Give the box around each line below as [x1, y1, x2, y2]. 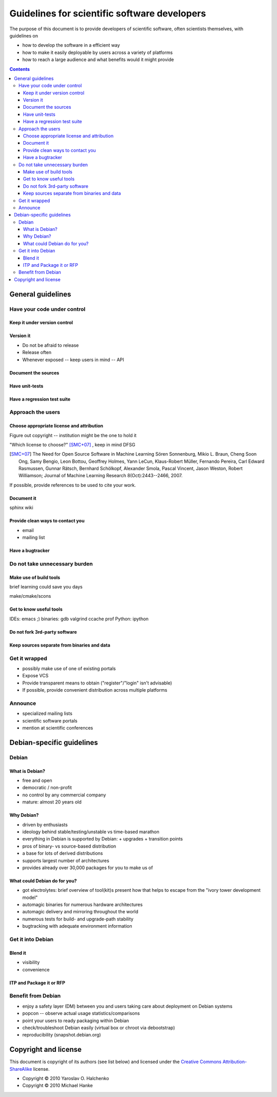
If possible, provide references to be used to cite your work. [9, 482, 136, 488]
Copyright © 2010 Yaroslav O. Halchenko [22, 1075, 109, 1081]
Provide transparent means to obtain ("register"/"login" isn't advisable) [22, 680, 172, 686]
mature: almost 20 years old [22, 799, 82, 805]
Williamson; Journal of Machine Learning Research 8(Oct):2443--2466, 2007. [18, 473, 183, 479]
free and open [22, 777, 52, 783]
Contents [9, 66, 30, 72]
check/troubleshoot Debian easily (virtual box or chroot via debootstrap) [22, 1024, 175, 1031]
